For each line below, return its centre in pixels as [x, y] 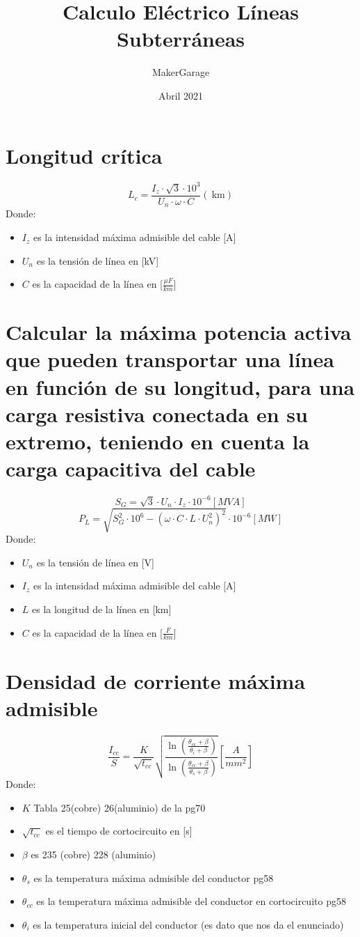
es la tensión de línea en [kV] [98, 260]
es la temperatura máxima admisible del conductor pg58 [154, 877]
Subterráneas [181, 39]
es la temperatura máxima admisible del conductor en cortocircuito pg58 [191, 901]
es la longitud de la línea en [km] [102, 609]
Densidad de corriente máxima [156, 680]
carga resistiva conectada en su [157, 413]
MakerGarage [181, 72]
